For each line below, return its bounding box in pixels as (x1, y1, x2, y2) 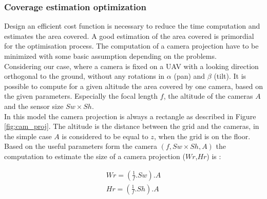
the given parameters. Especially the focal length (4, 91, 158, 101)
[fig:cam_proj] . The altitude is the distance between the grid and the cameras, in (4, 121, 259, 131)
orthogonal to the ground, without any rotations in (4, 71, 165, 81)
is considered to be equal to (62, 130, 148, 141)
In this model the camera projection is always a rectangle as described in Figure (4, 110, 256, 121)
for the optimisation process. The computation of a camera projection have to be (4, 40, 259, 51)
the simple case (4, 130, 52, 141)
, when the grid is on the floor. (154, 130, 251, 141)
